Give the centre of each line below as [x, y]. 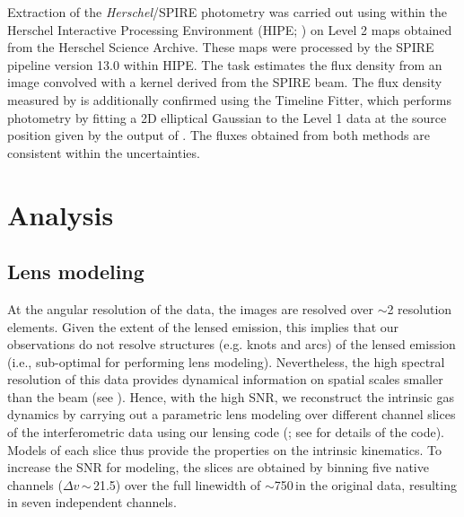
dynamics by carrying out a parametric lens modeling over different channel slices [232, 414]
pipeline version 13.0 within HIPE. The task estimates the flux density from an [225, 64]
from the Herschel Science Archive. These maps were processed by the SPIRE [221, 47]
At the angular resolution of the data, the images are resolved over [190, 308]
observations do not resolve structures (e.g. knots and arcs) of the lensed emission [232, 344]
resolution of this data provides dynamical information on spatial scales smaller [225, 379]
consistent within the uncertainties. [104, 152]
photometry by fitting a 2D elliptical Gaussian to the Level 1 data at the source [227, 117]
